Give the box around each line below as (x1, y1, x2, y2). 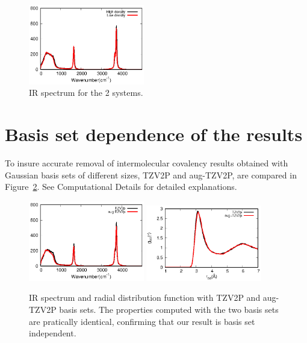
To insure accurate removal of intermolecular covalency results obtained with (5, 157, 288, 169)
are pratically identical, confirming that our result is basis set (29, 315, 255, 327)
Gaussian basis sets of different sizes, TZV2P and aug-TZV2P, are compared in (5, 168, 297, 181)
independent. (29, 327, 76, 339)
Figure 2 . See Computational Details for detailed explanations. (5, 180, 237, 193)
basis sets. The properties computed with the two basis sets (59, 303, 279, 316)
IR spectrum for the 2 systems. (29, 86, 143, 99)
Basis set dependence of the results (5, 122, 303, 146)
